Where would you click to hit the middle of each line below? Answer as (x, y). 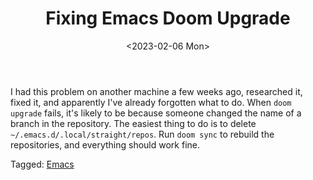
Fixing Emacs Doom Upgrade (168, 18)
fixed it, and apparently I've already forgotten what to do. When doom (151, 102)
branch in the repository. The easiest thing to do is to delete (133, 123)
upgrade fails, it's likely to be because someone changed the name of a (156, 113)
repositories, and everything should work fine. (105, 144)
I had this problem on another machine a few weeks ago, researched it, (156, 91)
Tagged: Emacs (42, 164)
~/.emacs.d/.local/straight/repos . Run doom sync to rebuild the (142, 134)
